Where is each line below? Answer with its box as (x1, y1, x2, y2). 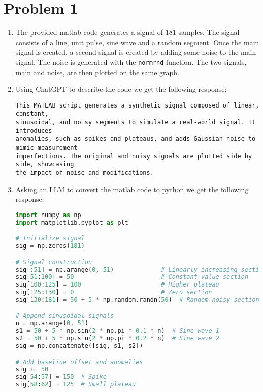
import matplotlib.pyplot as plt (15, 219, 128, 226)
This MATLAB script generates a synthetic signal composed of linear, (15, 101, 259, 109)
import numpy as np (15, 211, 81, 219)
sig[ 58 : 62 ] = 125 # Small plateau (15, 381, 136, 388)
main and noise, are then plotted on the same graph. (15, 66, 180, 77)
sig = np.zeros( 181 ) (15, 242, 85, 250)
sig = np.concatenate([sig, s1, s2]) (15, 342, 143, 350)
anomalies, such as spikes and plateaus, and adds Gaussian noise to (15, 135, 256, 143)
